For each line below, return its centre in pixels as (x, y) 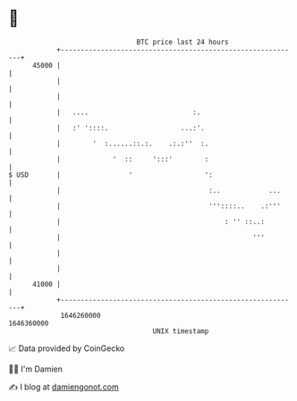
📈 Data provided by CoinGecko (67, 348)
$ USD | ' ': (111, 175)
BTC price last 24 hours (182, 42)
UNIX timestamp (181, 331)
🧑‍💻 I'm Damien (36, 369)
